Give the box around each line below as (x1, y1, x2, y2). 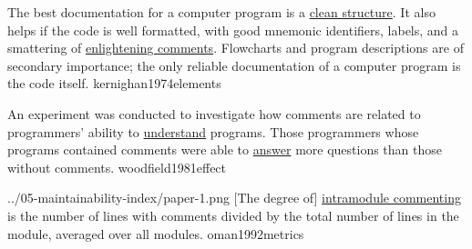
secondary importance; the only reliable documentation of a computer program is (7, 55, 461, 75)
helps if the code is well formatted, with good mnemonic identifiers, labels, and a (7, 20, 459, 39)
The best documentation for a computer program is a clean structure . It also (7, 3, 436, 21)
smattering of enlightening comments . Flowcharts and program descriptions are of (7, 38, 464, 57)
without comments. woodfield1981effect (7, 157, 227, 176)
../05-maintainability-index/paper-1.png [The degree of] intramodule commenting (7, 188, 461, 207)
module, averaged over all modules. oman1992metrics (7, 224, 304, 243)
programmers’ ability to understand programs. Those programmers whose (7, 122, 419, 141)
